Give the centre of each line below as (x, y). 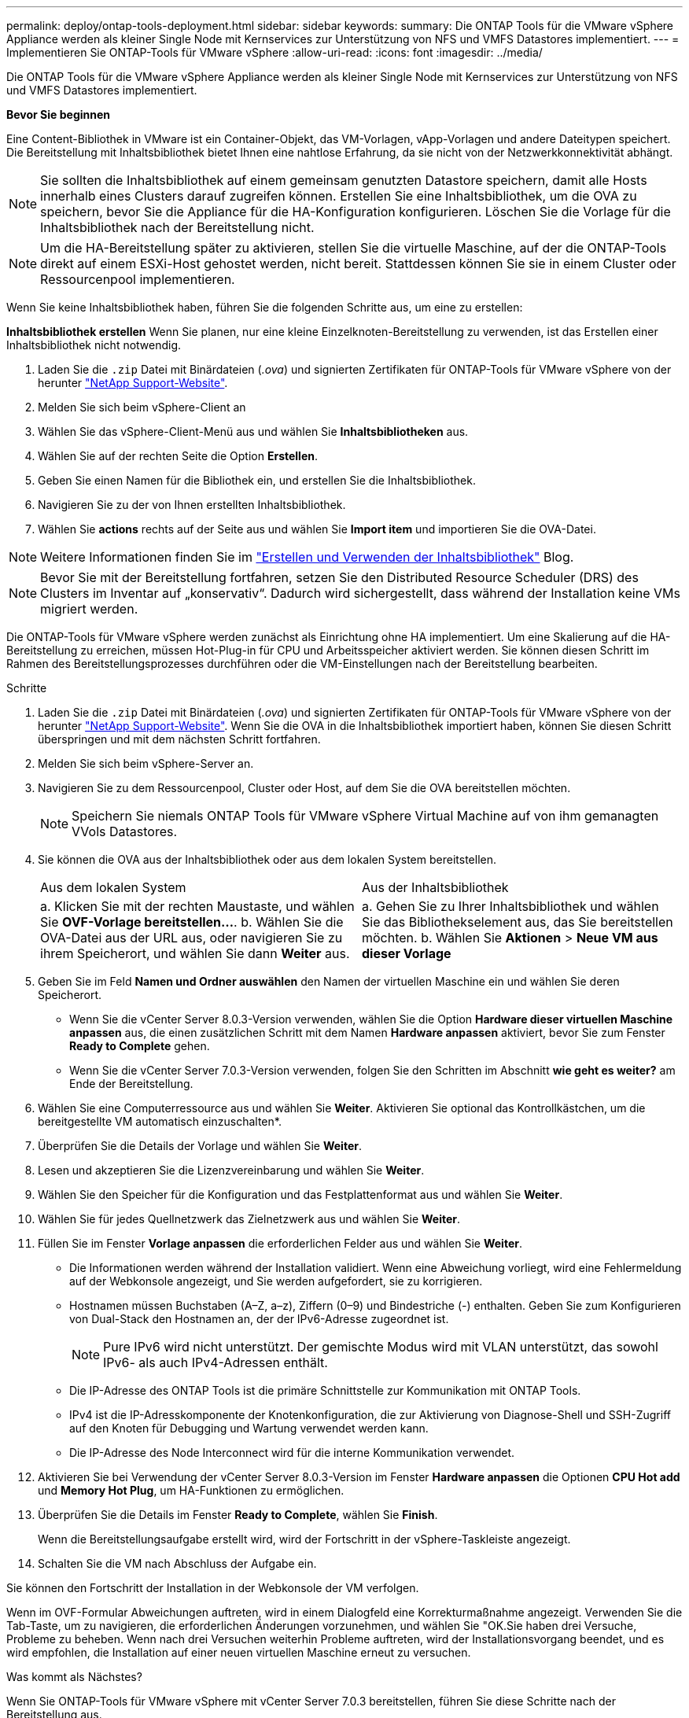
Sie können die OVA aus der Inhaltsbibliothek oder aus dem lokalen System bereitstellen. (267, 859)
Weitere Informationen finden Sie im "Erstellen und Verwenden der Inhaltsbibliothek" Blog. (307, 557)
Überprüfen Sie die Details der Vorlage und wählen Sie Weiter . (200, 1146)
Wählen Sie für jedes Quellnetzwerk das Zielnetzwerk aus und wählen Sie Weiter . (249, 1219)
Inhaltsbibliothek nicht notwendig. (94, 345)
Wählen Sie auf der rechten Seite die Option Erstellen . (178, 456)
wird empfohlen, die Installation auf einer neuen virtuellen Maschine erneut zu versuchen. (239, 1652)
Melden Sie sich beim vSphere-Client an (142, 407)
